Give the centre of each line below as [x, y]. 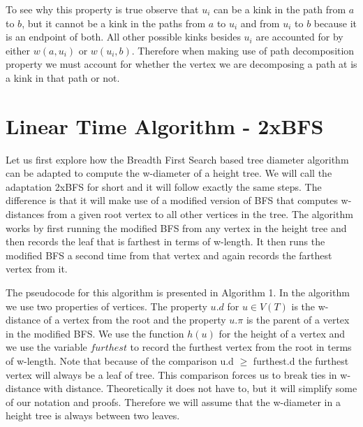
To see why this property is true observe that [102, 9]
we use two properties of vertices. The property [106, 306]
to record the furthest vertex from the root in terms [241, 347]
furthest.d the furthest [301, 361]
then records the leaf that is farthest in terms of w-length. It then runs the [165, 241]
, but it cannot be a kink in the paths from [114, 23]
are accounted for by [299, 37]
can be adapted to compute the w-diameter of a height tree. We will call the [169, 173]
